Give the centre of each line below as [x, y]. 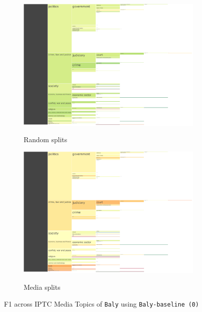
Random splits [46, 139]
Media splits [42, 287]
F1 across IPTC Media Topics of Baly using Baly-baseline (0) [101, 303]
